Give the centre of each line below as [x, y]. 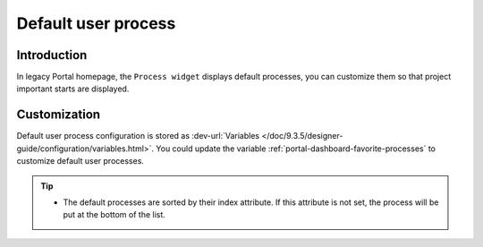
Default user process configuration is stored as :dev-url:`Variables [138, 136]
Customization [59, 115]
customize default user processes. [80, 161]
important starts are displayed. [73, 89]
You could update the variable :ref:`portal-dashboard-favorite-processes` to [296, 149]
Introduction [52, 55]
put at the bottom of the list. [114, 215]
